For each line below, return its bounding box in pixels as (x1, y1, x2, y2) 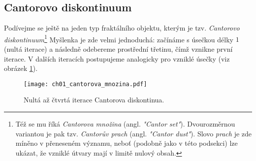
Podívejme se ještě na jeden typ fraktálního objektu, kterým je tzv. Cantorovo (4, 23, 240, 33)
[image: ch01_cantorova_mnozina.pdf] (24, 80, 147, 88)
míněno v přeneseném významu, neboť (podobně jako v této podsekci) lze (15, 138, 238, 148)
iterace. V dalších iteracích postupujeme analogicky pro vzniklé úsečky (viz (4, 53, 230, 64)
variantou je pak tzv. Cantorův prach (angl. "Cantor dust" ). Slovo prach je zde (15, 128, 252, 138)
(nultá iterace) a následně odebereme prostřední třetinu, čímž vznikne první (4, 44, 233, 54)
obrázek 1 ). (4, 63, 38, 73)
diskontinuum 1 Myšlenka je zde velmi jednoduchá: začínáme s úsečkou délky (4, 32, 233, 44)
